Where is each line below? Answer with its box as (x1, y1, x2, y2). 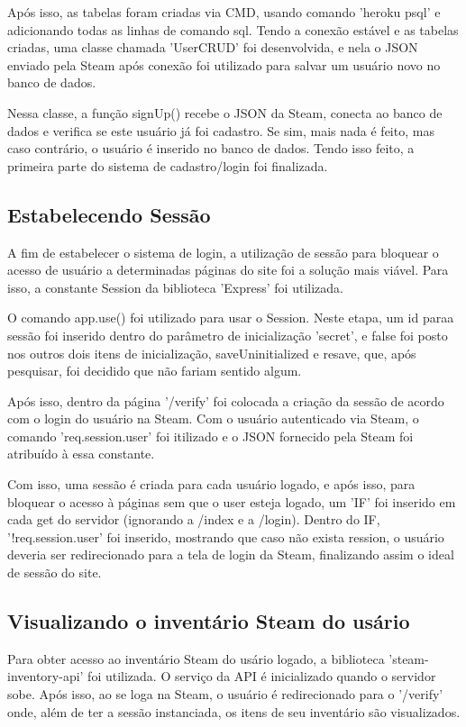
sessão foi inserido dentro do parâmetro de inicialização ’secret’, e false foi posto (7, 325, 448, 344)
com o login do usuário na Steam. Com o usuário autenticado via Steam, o (7, 409, 419, 428)
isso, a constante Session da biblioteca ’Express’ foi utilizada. (7, 277, 343, 296)
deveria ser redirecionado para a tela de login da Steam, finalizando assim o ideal (7, 545, 454, 564)
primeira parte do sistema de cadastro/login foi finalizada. (7, 156, 328, 175)
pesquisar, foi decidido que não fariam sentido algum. (7, 361, 302, 380)
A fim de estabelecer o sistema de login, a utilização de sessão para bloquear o (7, 242, 439, 261)
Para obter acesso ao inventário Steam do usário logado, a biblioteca (7, 649, 385, 668)
